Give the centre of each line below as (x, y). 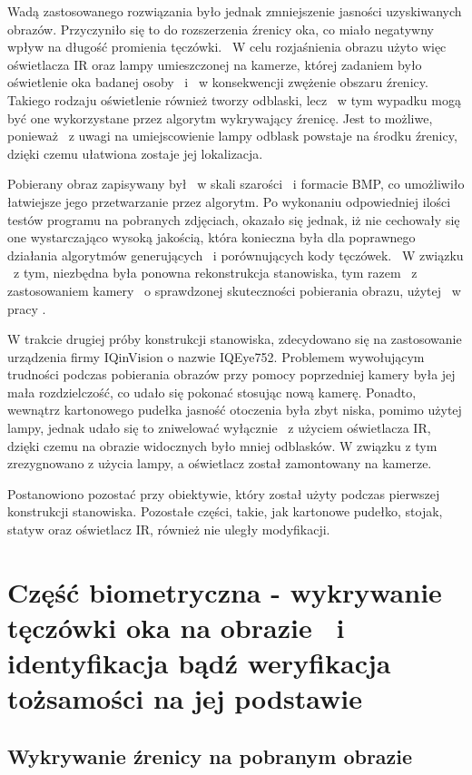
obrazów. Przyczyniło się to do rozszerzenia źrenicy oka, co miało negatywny (221, 29)
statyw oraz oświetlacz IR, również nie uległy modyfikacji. (169, 530)
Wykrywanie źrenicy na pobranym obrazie (210, 755)
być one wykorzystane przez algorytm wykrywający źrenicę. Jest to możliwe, (220, 118)
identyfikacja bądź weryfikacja (199, 663)
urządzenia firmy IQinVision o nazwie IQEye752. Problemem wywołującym (216, 356)
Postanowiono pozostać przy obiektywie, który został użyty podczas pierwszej (224, 493)
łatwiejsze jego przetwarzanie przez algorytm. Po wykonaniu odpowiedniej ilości (229, 201)
